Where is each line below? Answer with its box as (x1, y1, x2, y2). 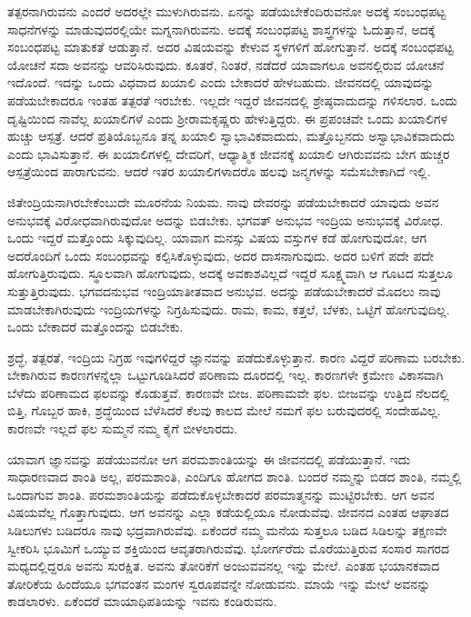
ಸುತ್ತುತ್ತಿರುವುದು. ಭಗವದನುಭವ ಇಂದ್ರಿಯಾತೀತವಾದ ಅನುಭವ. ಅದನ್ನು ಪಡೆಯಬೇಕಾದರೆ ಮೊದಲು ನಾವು (7, 281, 441, 300)
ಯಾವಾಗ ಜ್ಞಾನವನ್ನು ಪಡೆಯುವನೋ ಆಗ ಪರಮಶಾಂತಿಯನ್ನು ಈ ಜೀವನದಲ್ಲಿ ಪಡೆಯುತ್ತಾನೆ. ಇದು (7, 449, 411, 468)
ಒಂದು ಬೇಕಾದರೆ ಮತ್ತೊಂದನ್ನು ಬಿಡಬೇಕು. (7, 317, 184, 336)
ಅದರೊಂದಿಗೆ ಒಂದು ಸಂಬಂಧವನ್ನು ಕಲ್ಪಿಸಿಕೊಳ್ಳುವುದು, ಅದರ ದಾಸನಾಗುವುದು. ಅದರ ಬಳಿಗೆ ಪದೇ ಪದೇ (7, 245, 435, 264)
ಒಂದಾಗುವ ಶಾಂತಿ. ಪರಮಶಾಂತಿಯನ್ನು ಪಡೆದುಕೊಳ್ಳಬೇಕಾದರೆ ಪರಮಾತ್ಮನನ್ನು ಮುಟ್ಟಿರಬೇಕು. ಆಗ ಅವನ (7, 484, 435, 503)
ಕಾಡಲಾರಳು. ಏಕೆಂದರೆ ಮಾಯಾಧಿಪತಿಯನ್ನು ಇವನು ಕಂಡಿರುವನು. (7, 592, 277, 611)
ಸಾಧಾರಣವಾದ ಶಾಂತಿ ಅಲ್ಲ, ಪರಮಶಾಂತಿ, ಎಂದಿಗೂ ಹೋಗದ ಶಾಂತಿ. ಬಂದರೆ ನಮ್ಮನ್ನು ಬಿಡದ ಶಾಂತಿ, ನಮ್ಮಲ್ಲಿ (7, 467, 462, 486)
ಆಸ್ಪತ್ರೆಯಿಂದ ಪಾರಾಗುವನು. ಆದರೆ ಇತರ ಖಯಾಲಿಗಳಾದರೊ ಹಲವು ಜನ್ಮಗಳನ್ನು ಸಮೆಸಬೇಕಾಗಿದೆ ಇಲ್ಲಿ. (7, 162, 431, 181)
